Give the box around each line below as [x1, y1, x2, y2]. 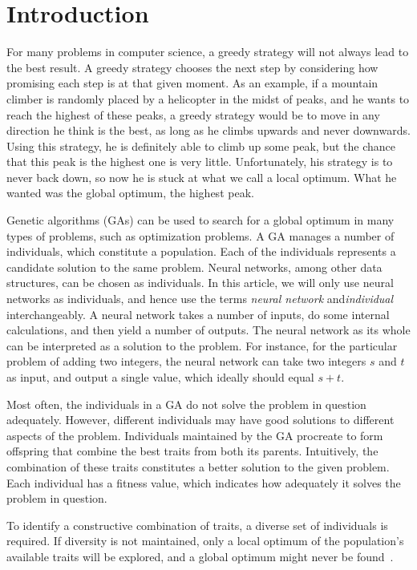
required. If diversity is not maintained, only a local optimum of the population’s [6, 532, 404, 549]
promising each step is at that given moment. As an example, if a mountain [6, 75, 379, 91]
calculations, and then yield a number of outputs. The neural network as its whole [6, 321, 411, 338]
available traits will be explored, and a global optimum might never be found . [6, 548, 394, 564]
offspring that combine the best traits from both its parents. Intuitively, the [6, 443, 379, 459]
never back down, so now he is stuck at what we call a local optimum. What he [6, 168, 397, 185]
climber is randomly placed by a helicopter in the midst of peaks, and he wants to [6, 90, 410, 107]
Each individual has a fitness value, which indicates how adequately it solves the [6, 474, 401, 491]
